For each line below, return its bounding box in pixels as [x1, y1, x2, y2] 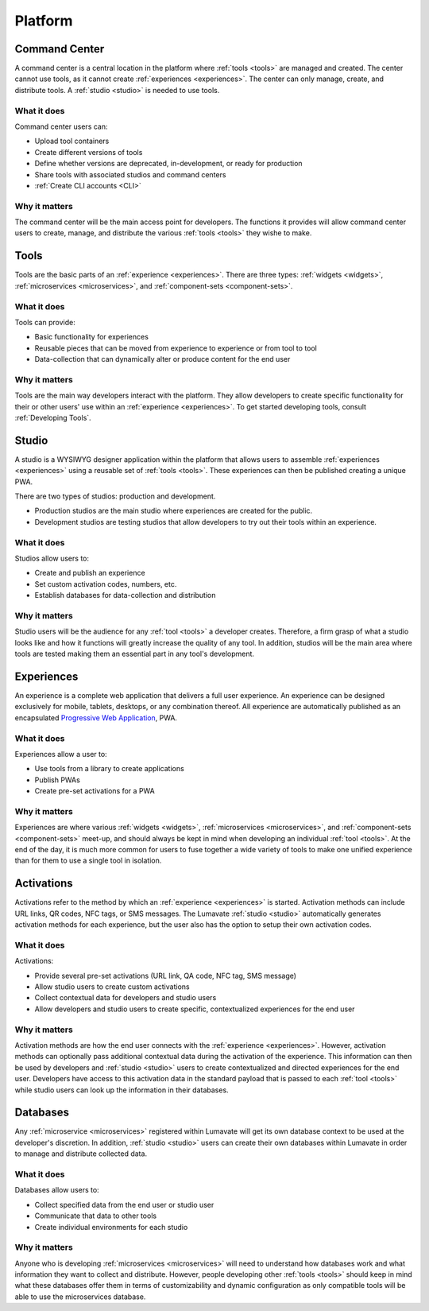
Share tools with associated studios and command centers [34, 169, 226, 179]
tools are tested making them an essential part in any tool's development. [14, 649, 254, 659]
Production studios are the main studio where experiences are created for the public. [34, 506, 313, 516]
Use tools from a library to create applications [34, 764, 184, 774]
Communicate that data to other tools [34, 1211, 157, 1220]
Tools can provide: [14, 317, 75, 327]
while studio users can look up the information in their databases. [14, 1085, 230, 1095]
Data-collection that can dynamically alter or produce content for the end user [34, 355, 291, 364]
